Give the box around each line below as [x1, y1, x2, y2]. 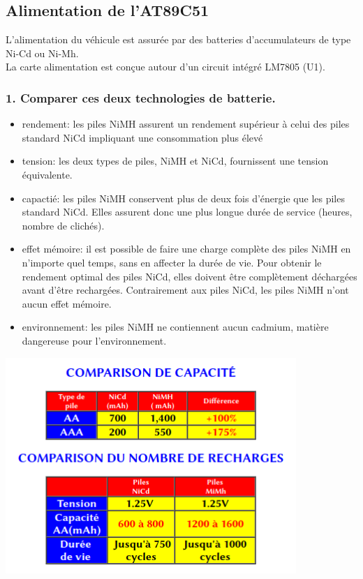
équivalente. [22, 167, 73, 181]
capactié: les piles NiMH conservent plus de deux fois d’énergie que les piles [22, 190, 345, 205]
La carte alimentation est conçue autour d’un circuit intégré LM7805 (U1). [6, 59, 325, 74]
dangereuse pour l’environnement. [22, 333, 167, 347]
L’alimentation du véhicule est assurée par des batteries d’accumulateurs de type [6, 32, 351, 47]
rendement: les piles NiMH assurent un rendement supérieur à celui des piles [22, 116, 350, 131]
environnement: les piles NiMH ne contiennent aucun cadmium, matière [22, 319, 329, 334]
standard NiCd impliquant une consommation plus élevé [22, 130, 263, 144]
